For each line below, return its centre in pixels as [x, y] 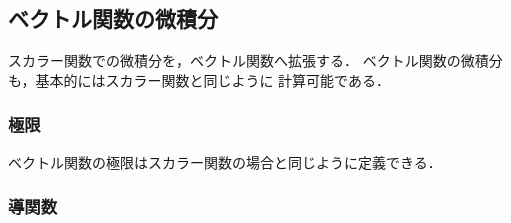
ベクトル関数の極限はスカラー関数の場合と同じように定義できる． [225, 161]
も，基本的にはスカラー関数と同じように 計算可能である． [199, 79]
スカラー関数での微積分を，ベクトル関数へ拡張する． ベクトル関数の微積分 [255, 60]
